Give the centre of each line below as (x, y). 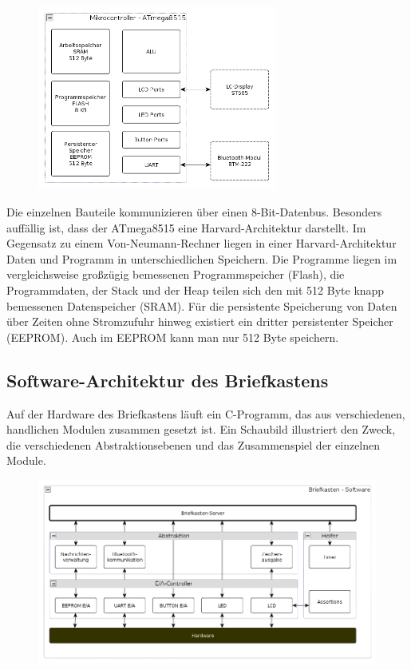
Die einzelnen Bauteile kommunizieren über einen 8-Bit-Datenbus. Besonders (194, 212)
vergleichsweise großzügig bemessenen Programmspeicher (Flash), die (176, 274)
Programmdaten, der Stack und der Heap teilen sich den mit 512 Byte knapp (196, 290)
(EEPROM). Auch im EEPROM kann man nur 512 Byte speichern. (173, 337)
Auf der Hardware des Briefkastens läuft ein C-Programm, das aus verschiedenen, (206, 413)
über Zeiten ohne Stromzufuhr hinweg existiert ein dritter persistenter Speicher (200, 321)
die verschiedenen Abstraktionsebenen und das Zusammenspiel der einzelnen (194, 444)
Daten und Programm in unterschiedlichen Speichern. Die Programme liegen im (202, 258)
